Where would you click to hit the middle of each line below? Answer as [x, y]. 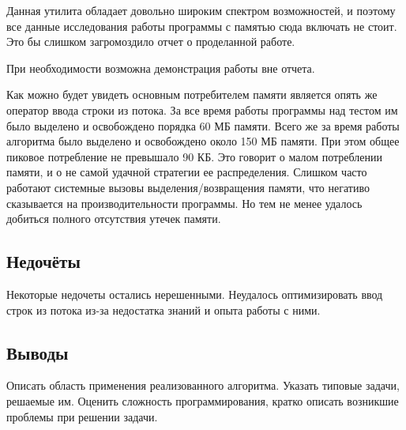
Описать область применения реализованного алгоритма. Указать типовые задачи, [203, 385]
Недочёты [43, 261]
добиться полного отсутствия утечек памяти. [114, 219]
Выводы [38, 352]
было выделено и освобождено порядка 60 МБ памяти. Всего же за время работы [203, 125]
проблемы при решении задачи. [82, 416]
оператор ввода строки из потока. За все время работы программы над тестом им [202, 109]
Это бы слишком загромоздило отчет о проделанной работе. [151, 41]
